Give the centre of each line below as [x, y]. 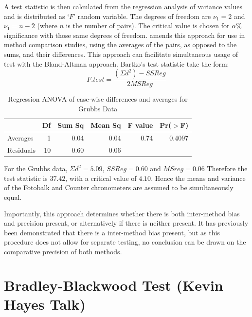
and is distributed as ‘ [37, 16]
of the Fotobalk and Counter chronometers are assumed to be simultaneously [119, 187]
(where [47, 26]
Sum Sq [71, 125]
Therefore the [227, 168]
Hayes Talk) [45, 304]
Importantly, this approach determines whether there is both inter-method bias [122, 213]
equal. [13, 197]
